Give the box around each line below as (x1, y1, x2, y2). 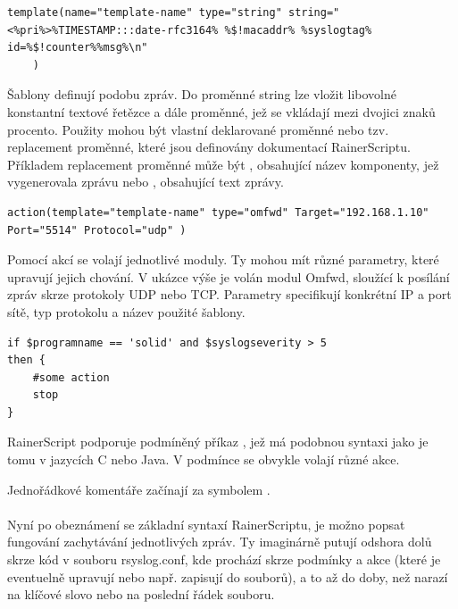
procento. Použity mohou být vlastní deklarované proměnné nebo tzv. (7, 120, 389, 138)
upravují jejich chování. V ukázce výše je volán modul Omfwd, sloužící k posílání (7, 267, 450, 286)
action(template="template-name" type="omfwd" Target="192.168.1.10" (7, 205, 429, 219)
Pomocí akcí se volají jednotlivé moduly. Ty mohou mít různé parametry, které (7, 250, 439, 269)
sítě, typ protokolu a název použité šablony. (7, 302, 246, 321)
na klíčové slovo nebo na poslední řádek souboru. (7, 585, 275, 604)
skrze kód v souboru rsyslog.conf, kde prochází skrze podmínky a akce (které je (7, 550, 441, 569)
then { (7, 354, 46, 367)
